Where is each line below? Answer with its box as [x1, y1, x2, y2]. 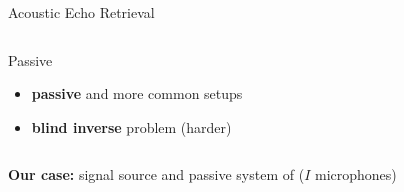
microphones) [314, 164, 397, 185]
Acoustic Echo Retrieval [8, 2, 155, 22]
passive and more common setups [31, 83, 243, 104]
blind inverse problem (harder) [31, 116, 232, 137]
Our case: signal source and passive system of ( [8, 164, 305, 185]
